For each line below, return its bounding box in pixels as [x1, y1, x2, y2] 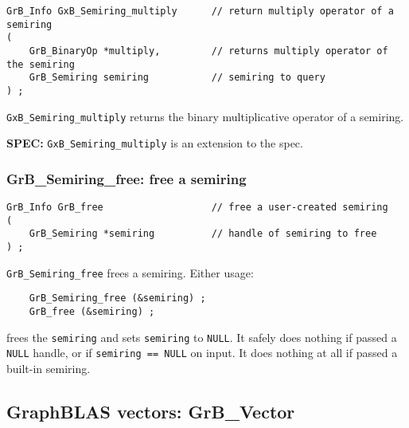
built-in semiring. [6, 360, 91, 377]
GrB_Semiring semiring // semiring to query [29, 72, 325, 84]
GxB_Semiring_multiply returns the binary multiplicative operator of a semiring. [6, 108, 404, 124]
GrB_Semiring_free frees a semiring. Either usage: [6, 264, 254, 281]
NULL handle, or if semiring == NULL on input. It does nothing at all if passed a [6, 344, 398, 361]
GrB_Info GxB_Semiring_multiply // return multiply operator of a [6, 6, 394, 17]
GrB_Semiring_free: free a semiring [6, 168, 247, 188]
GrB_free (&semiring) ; [29, 306, 155, 318]
